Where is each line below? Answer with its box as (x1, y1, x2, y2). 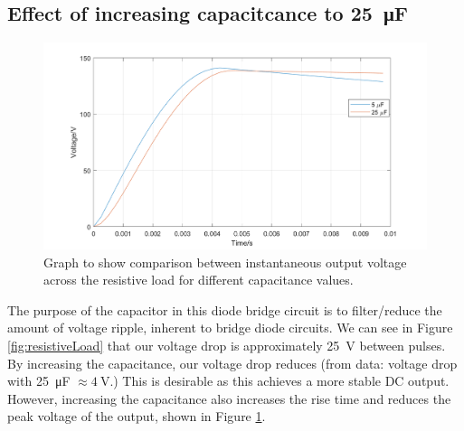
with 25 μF (7, 371, 71, 390)
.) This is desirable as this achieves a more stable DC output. (109, 371, 450, 390)
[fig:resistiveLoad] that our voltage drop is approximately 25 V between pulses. (7, 335, 446, 354)
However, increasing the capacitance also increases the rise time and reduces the (7, 389, 451, 408)
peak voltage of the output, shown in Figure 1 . (7, 407, 266, 426)
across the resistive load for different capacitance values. (43, 270, 354, 289)
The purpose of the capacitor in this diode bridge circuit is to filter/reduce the (7, 300, 442, 319)
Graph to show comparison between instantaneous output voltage (43, 252, 407, 271)
